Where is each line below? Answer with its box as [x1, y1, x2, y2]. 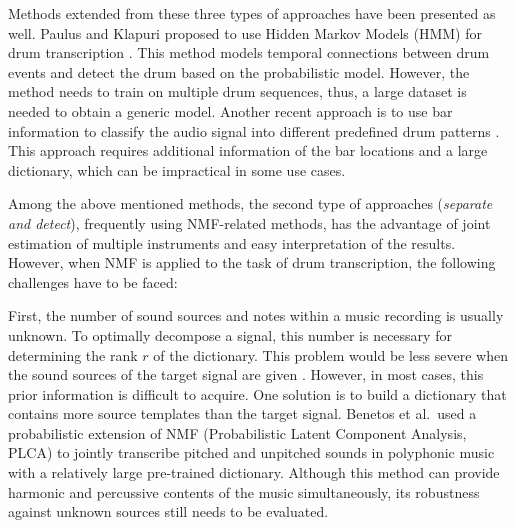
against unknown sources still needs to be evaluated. [8, 501, 329, 522]
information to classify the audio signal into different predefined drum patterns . [8, 120, 500, 141]
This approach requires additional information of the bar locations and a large [8, 140, 488, 161]
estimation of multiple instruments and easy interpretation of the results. [8, 232, 456, 253]
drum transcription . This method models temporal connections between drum [8, 42, 490, 63]
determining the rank [8, 344, 138, 365]
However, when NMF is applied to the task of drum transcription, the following [8, 252, 496, 273]
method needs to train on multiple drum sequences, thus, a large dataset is [8, 81, 467, 102]
